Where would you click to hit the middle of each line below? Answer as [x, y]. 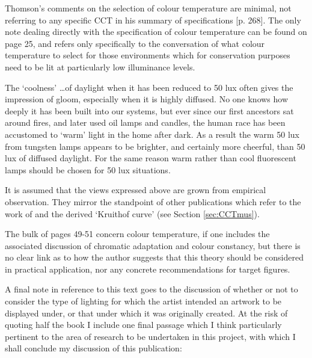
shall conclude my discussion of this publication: [93, 348]
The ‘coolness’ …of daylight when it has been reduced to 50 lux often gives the [149, 87]
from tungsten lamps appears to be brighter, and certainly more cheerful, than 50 [155, 146]
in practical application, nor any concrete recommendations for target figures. [148, 269]
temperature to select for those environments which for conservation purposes [148, 55]
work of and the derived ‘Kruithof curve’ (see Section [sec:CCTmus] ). [132, 213]
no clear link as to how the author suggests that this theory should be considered [154, 257]
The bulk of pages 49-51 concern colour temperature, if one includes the [137, 234]
